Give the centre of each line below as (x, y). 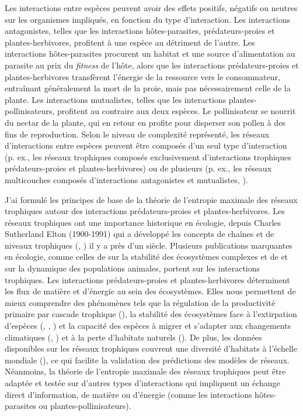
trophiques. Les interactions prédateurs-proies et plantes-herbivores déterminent (147, 279)
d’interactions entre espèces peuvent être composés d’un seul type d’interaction (146, 145)
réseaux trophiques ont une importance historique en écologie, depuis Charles (143, 222)
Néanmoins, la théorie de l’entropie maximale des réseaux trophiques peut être (145, 371)
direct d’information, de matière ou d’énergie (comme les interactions (128, 394)
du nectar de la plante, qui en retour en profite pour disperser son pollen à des (145, 122)
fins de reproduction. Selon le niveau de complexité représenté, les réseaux (137, 134)
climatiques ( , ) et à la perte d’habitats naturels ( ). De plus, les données (133, 337)
